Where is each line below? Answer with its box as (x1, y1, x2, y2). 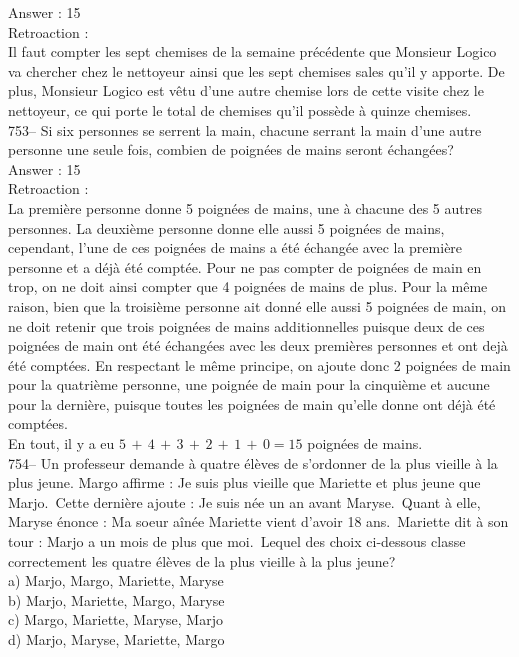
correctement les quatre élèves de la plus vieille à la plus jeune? (8, 550, 396, 571)
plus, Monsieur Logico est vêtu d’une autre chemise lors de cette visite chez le (8, 80, 484, 101)
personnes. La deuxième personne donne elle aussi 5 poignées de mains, (8, 217, 445, 238)
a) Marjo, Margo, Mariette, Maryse (8, 570, 224, 591)
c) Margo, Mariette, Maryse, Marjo (8, 609, 223, 630)
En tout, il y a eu (8, 433, 115, 454)
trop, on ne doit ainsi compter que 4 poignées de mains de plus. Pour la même (8, 276, 488, 297)
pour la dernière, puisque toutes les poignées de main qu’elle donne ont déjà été (8, 393, 496, 414)
